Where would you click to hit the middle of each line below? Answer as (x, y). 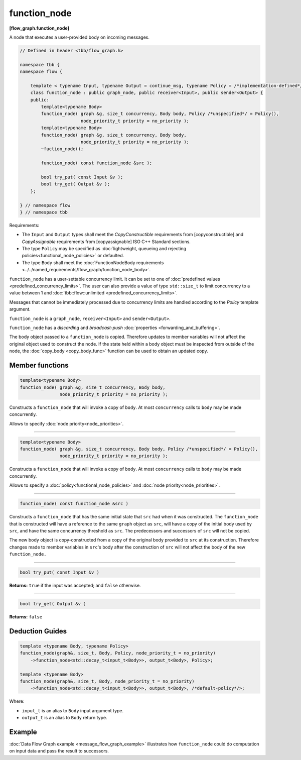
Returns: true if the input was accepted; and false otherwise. (75, 586)
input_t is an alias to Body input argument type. (73, 710)
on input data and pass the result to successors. (59, 751)
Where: (17, 701)
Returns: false (26, 617)
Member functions (39, 365)
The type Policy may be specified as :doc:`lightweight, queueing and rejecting (104, 249)
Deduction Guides (38, 631)
